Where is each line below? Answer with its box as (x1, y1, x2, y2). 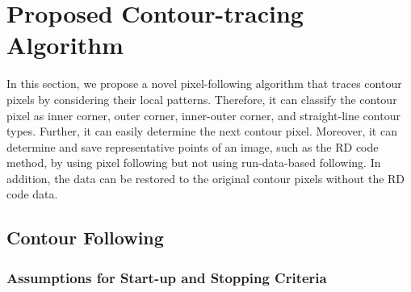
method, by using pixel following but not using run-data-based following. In (6, 154, 381, 171)
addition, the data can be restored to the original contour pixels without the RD (6, 169, 405, 186)
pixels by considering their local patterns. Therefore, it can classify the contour (6, 90, 397, 107)
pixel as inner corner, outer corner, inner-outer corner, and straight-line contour (6, 106, 401, 123)
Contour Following (6, 225, 164, 250)
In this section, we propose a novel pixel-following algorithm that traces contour (6, 75, 402, 92)
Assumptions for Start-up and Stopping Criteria (6, 267, 327, 287)
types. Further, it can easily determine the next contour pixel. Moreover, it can (6, 123, 397, 140)
